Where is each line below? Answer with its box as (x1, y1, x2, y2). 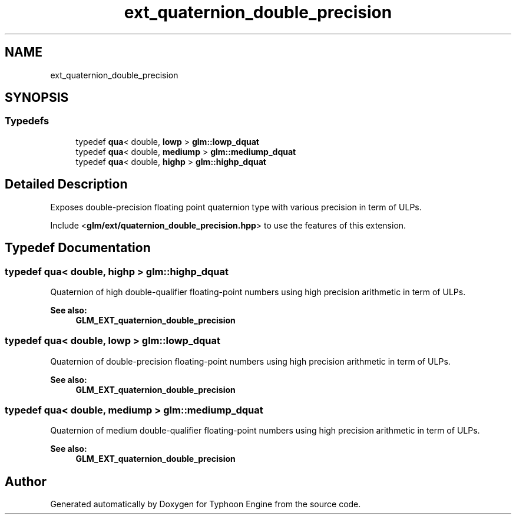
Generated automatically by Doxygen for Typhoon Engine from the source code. (50, 499, 361, 510)
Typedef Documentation (5, 240, 151, 256)
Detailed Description (5, 177, 128, 192)
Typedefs (5, 115, 49, 127)
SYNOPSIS (5, 90, 69, 105)
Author (5, 474, 47, 489)
